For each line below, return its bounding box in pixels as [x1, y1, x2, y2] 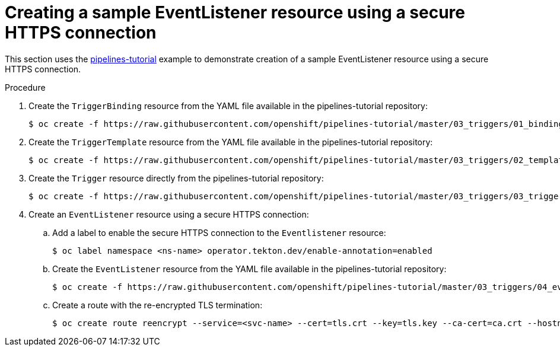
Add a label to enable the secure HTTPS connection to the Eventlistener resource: [52, 227, 386, 238]
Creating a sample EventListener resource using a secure [5, 2, 465, 23]
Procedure [5, 82, 46, 92]
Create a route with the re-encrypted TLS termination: [52, 299, 263, 310]
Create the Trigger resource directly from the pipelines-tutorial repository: [28, 173, 324, 183]
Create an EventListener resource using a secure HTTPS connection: [28, 209, 309, 219]
